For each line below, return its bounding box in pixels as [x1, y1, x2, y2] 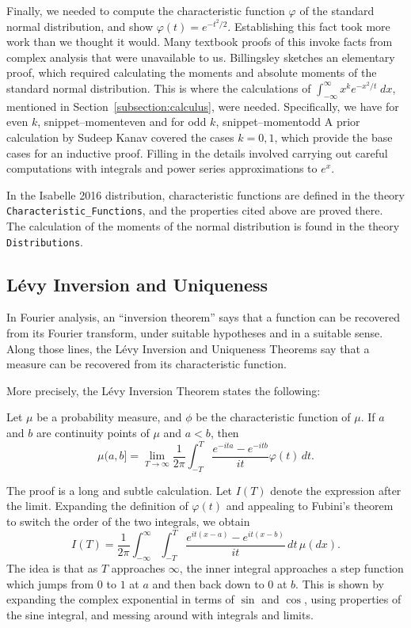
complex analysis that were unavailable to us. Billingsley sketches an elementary [6, 48, 395, 65]
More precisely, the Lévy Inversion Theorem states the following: [6, 382, 321, 398]
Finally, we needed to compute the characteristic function [6, 2, 285, 18]
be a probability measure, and [36, 409, 182, 425]
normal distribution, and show [6, 17, 153, 34]
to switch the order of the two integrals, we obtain [6, 513, 250, 530]
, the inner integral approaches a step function [179, 559, 404, 576]
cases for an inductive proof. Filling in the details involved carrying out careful [6, 144, 388, 161]
